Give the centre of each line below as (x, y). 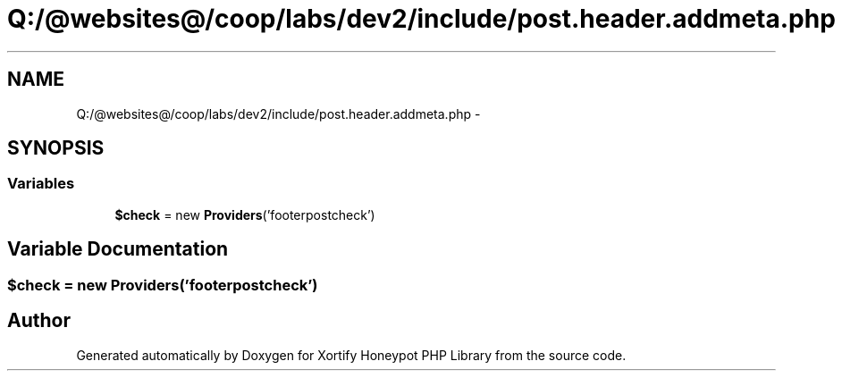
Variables (41, 184)
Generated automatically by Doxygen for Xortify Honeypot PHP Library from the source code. (351, 355)
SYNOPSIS (56, 148)
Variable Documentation (118, 249)
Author (39, 321)
